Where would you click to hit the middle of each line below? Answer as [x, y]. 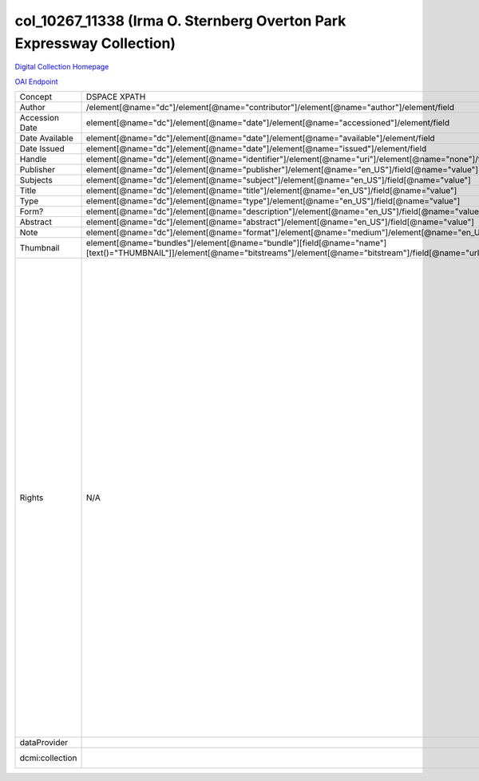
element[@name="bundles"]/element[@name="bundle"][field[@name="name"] [236, 243]
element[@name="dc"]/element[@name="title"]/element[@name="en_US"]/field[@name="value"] [271, 191]
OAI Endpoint [37, 81]
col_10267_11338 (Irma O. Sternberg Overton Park [180, 21]
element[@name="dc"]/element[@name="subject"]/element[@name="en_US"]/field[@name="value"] [278, 180]
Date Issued [42, 149]
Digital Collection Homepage [62, 67]
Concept [36, 97]
